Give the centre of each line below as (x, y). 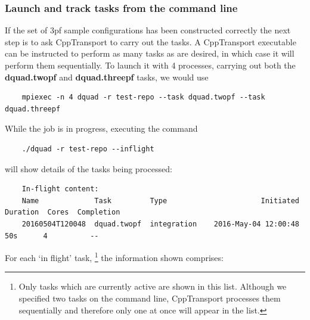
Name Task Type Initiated (160, 201)
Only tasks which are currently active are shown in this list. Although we (153, 286)
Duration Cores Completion (63, 212)
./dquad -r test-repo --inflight (88, 149)
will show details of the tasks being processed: (89, 168)
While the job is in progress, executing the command (101, 128)
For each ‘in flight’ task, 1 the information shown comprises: (114, 257)
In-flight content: (60, 189)
